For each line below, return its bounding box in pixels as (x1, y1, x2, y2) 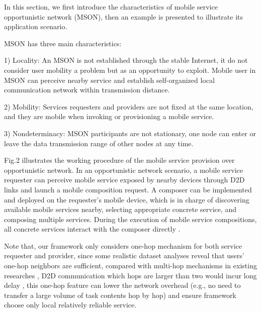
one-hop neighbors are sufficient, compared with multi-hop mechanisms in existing (4, 260, 257, 271)
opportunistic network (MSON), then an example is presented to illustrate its (4, 11, 243, 22)
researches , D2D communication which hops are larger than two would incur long (4, 270, 257, 280)
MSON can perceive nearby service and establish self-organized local (4, 74, 215, 85)
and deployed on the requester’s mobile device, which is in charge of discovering (4, 194, 249, 204)
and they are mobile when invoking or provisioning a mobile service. (4, 111, 214, 122)
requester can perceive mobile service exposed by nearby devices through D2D (4, 174, 245, 185)
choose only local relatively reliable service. (4, 299, 137, 310)
